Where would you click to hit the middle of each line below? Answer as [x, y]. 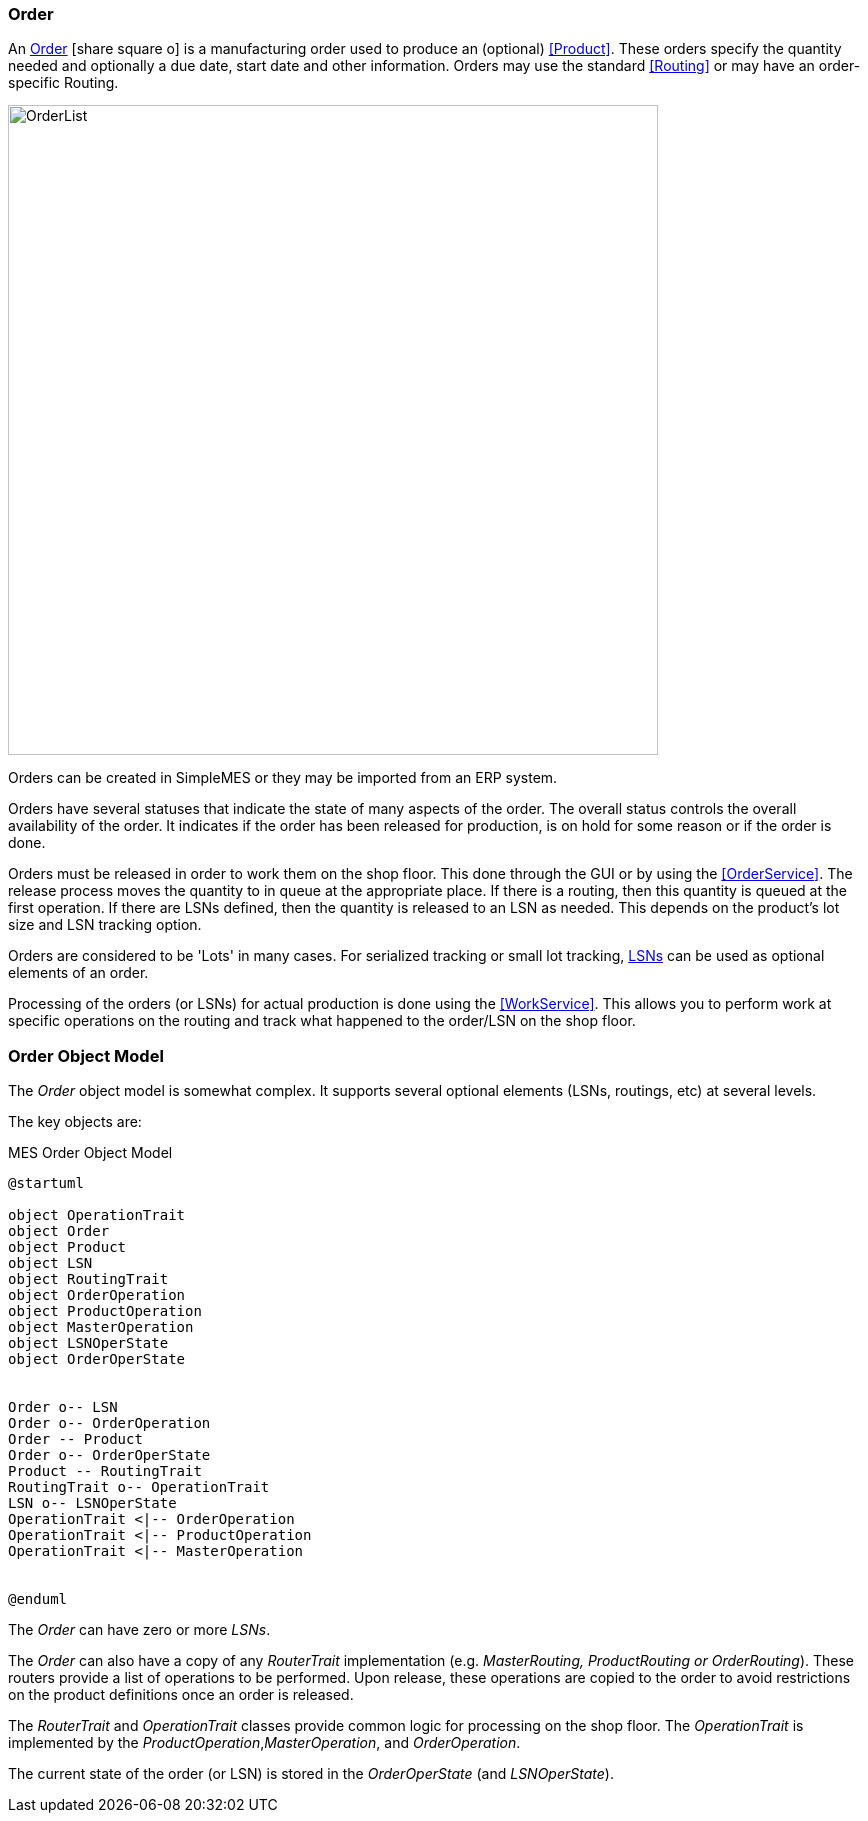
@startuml [46, 1183]
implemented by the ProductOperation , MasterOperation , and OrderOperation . [264, 1743]
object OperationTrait [97, 1215]
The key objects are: [75, 1122]
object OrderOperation [97, 1295]
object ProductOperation [105, 1311]
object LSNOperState [88, 1343]
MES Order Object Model [90, 1153]
